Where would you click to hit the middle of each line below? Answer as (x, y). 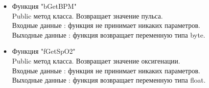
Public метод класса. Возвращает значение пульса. (87, 15)
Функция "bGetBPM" (44, 6)
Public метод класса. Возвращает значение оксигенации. (96, 60)
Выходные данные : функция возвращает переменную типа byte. (109, 34)
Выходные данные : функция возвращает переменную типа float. (109, 80)
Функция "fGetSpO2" (44, 51)
